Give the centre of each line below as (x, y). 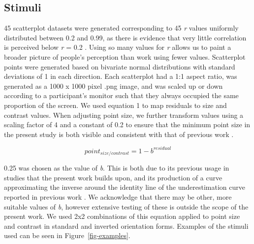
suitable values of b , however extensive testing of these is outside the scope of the (126, 206)
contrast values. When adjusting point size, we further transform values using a (124, 115)
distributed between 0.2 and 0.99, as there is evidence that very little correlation (125, 37)
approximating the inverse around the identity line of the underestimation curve (125, 187)
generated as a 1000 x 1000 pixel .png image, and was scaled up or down (113, 86)
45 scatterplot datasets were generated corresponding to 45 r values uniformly (121, 28)
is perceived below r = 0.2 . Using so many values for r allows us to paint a (118, 47)
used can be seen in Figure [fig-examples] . (67, 235)
